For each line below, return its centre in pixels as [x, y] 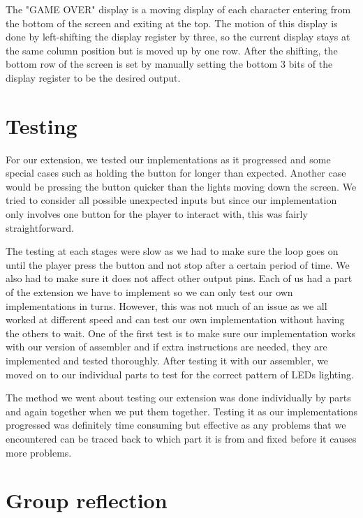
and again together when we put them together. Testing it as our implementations [181, 411]
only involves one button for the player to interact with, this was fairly [157, 214]
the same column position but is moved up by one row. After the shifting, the [172, 50]
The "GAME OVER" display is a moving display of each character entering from [178, 9]
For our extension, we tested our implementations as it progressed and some [168, 159]
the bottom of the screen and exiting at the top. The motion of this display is [172, 23]
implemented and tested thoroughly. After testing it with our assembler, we [167, 360]
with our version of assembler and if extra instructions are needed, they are [166, 347]
